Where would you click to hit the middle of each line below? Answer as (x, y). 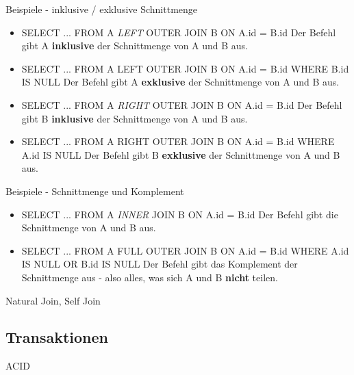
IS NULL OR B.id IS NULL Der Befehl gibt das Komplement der (160, 264)
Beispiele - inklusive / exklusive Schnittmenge (102, 9)
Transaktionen (57, 337)
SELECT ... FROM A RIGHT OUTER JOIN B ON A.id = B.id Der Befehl (182, 104)
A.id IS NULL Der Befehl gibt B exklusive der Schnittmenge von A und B (181, 154)
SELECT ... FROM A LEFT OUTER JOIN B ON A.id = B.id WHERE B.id (185, 68)
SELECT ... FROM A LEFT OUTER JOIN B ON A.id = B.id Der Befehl (179, 32)
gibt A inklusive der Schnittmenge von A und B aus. (135, 46)
